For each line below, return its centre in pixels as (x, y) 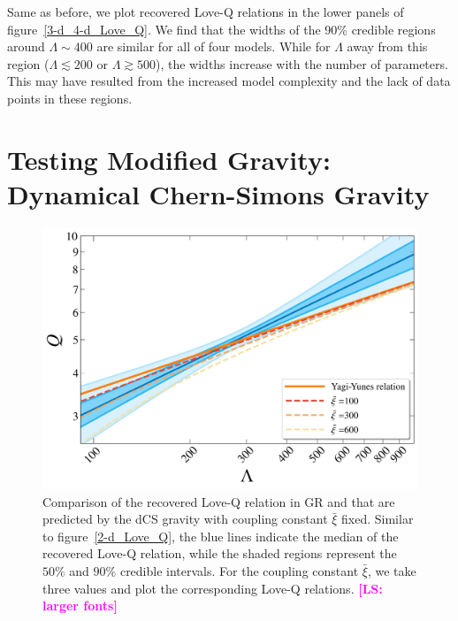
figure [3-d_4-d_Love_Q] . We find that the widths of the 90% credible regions (221, 29)
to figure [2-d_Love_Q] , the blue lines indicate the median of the (221, 536)
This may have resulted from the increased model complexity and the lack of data (229, 81)
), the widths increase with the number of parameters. (302, 63)
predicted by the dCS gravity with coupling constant (185, 519)
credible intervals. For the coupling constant (239, 571)
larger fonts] (80, 606)
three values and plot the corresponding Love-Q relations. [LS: (213, 588)
